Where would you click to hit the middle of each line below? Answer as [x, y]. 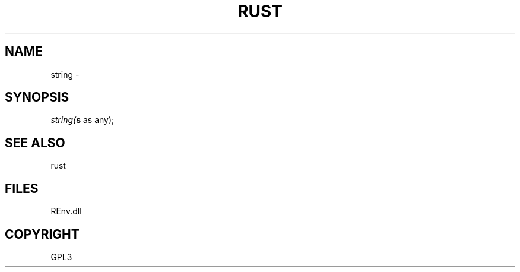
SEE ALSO [35, 143]
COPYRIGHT [42, 234]
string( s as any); [83, 120]
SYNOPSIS [37, 97]
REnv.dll [66, 211]
